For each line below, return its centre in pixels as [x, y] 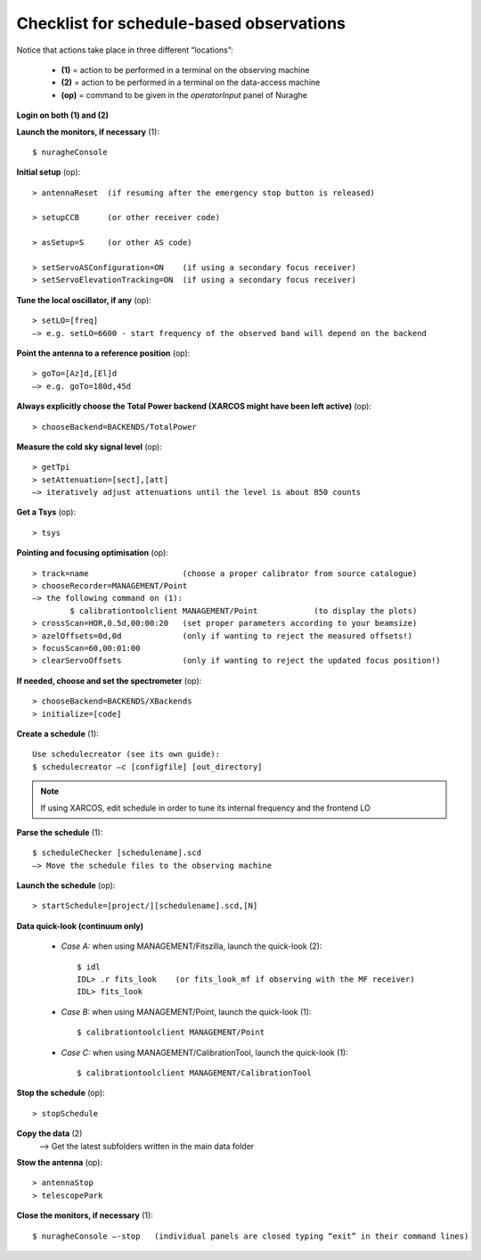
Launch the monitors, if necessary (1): [88, 132]
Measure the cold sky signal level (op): [89, 447]
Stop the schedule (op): [61, 1093]
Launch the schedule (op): [66, 885]
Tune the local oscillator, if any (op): [84, 300]
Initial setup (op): [49, 172]
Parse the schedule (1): [60, 832]
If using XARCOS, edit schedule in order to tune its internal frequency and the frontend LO [206, 808]
